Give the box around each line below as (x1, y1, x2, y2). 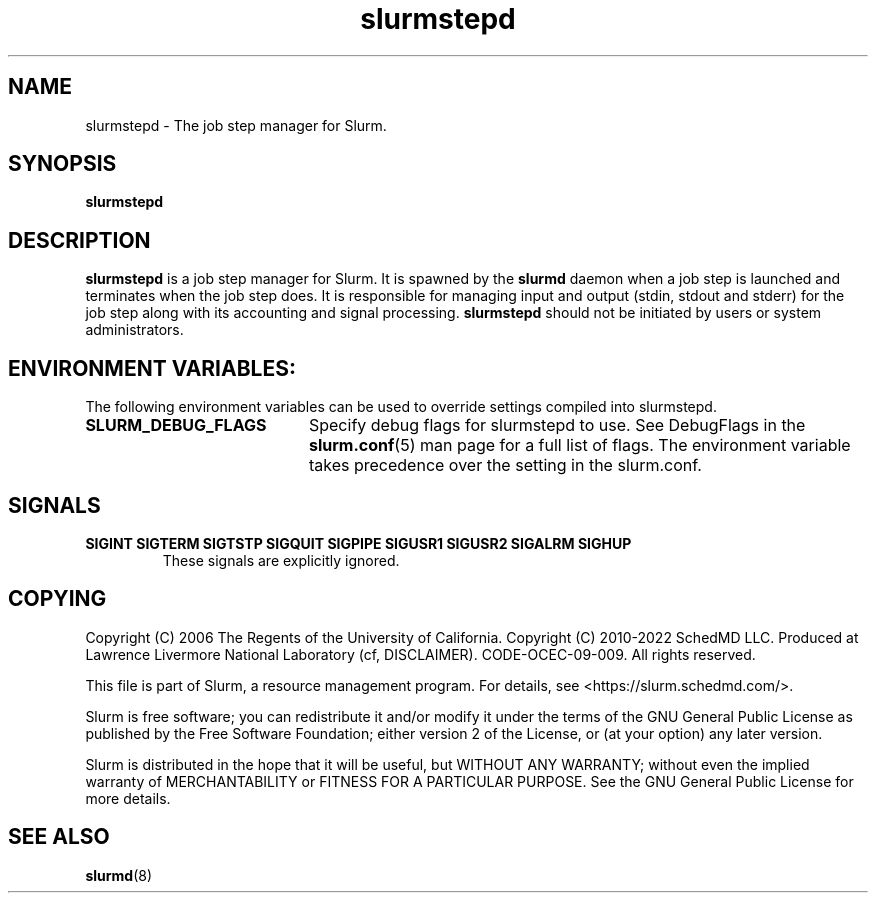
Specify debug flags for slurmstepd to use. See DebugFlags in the (308, 415, 806, 436)
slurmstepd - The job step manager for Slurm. (85, 116, 387, 134)
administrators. (85, 321, 184, 339)
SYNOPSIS (8, 151, 117, 177)
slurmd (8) (85, 866, 153, 884)
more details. (85, 789, 171, 807)
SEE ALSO (8, 824, 110, 850)
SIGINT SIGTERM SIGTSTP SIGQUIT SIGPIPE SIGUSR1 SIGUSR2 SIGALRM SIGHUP (85, 534, 632, 552)
